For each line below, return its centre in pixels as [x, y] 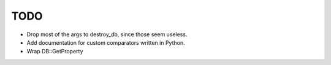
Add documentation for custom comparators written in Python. [106, 42]
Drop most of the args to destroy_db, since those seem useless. [107, 34]
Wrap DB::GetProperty [55, 52]
